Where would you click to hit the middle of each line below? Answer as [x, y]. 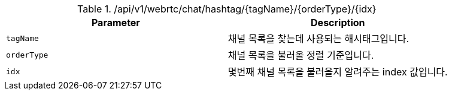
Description [338, 23]
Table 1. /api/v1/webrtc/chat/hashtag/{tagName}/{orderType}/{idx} [227, 9]
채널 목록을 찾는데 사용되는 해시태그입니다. [318, 39]
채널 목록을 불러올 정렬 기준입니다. [301, 55]
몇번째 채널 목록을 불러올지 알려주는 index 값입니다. [338, 72]
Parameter [116, 23]
